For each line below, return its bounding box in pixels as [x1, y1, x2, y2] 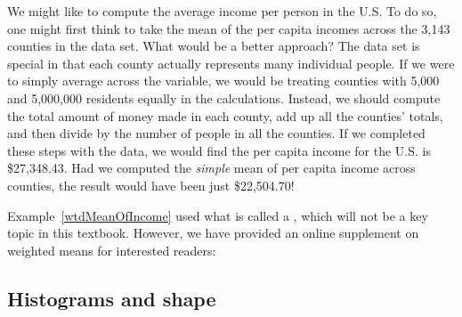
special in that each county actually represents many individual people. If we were [7, 53, 455, 72]
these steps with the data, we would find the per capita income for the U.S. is [7, 141, 431, 159]
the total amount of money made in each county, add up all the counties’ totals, [7, 106, 443, 125]
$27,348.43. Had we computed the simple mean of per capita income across [7, 158, 416, 177]
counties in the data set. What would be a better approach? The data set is [7, 37, 420, 55]
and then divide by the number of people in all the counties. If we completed [7, 124, 426, 142]
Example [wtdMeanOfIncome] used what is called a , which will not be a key [7, 206, 428, 224]
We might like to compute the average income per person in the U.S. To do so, [7, 2, 437, 20]
